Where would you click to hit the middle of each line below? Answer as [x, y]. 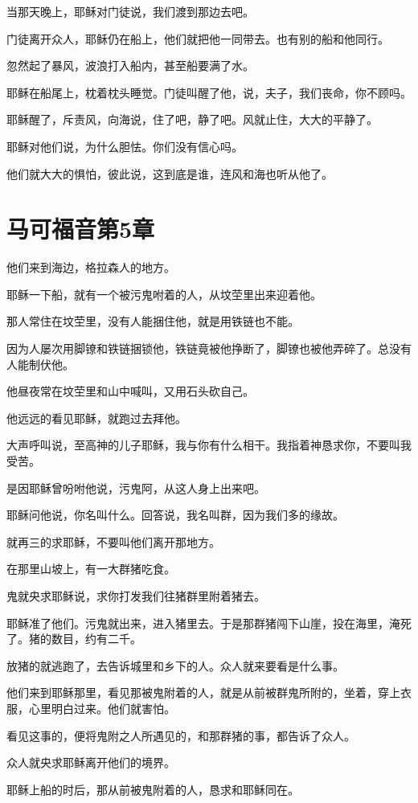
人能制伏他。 [40, 364]
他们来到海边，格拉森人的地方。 [91, 267]
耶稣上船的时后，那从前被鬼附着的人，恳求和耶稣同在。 [153, 789]
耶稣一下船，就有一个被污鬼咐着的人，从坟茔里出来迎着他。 [164, 294]
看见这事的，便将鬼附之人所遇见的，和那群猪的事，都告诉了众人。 [181, 735]
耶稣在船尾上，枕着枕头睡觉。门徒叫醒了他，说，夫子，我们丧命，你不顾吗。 [209, 92]
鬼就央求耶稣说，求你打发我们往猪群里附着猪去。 [136, 596]
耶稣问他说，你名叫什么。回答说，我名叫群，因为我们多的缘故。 [175, 515]
